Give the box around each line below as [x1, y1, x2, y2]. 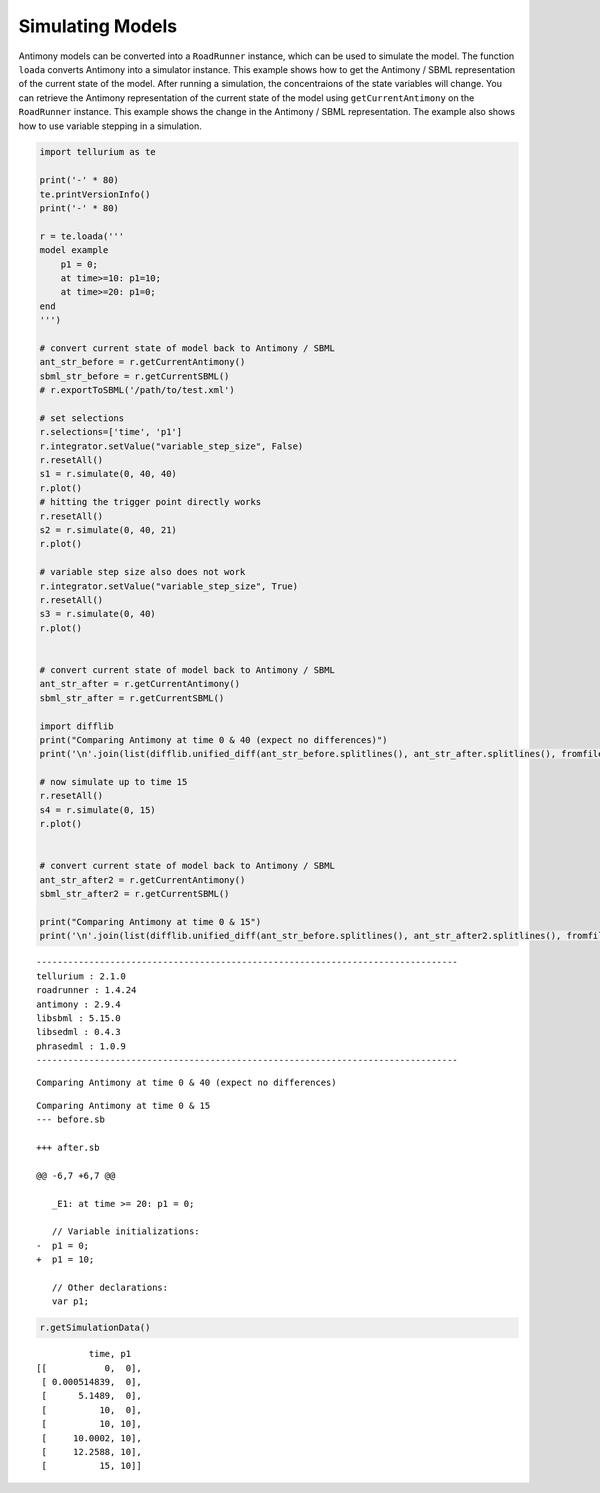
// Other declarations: [51, 1281, 169, 1293]
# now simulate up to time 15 [39, 776, 188, 788]
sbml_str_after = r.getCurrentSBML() [39, 692, 225, 704]
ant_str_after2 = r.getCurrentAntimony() [39, 874, 246, 885]
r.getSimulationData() [39, 1322, 151, 1334]
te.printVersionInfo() [39, 188, 151, 200]
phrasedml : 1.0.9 [36, 1040, 127, 1052]
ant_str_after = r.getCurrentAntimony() [39, 678, 240, 690]
